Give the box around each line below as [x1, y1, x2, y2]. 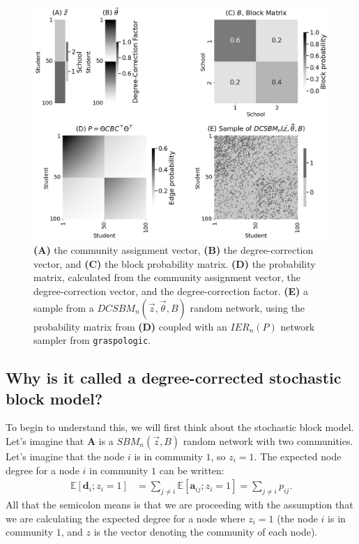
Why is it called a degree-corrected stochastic [6, 367, 342, 388]
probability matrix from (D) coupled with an [33, 319, 227, 333]
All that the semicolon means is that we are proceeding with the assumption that [6, 497, 353, 512]
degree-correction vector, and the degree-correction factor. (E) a [33, 284, 309, 298]
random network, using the [190, 300, 305, 315]
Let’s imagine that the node [6, 449, 125, 464]
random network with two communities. [183, 434, 353, 448]
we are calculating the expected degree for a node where [6, 511, 245, 525]
